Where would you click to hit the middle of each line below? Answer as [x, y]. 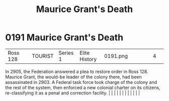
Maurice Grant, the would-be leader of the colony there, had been [74, 77]
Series [66, 53]
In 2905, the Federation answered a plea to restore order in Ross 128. [77, 71]
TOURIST [43, 56]
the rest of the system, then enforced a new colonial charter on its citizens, [83, 87]
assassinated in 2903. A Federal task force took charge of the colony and [81, 82]
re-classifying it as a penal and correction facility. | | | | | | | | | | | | [72, 93]
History [88, 59]
